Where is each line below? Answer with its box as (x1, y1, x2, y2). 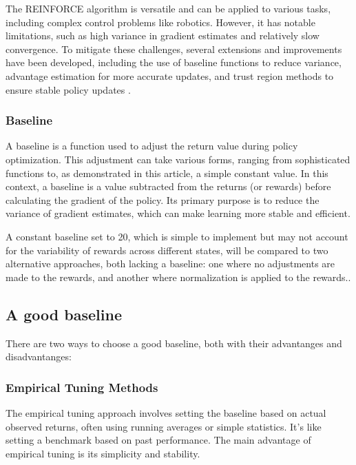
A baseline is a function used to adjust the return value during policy (6, 138, 298, 153)
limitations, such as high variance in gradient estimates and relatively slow (6, 28, 320, 43)
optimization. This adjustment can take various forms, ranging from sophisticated (6, 152, 350, 166)
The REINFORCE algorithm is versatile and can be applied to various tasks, (6, 1, 331, 15)
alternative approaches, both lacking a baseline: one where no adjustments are (6, 256, 335, 271)
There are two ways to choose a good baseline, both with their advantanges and (6, 335, 342, 350)
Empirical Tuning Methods (6, 378, 158, 395)
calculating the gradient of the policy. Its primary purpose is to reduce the (6, 192, 320, 207)
